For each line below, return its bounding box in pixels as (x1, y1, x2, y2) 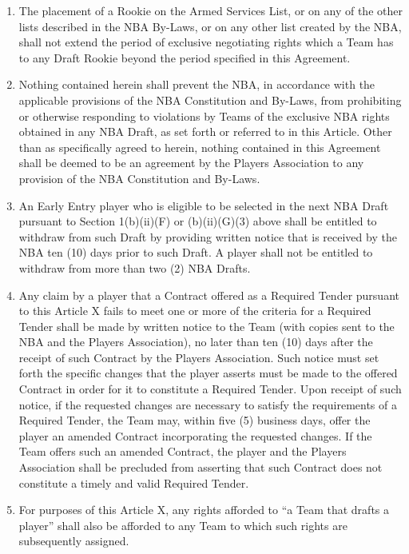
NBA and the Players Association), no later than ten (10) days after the (18, 333, 373, 350)
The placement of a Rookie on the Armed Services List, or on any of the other (18, 2, 403, 18)
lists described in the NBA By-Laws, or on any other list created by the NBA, (18, 18, 402, 34)
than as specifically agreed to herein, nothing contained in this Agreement (18, 138, 381, 155)
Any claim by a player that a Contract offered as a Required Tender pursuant (18, 286, 399, 303)
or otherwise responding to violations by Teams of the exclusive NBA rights (18, 107, 390, 124)
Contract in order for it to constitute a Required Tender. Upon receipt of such (18, 381, 402, 397)
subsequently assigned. (18, 532, 129, 549)
